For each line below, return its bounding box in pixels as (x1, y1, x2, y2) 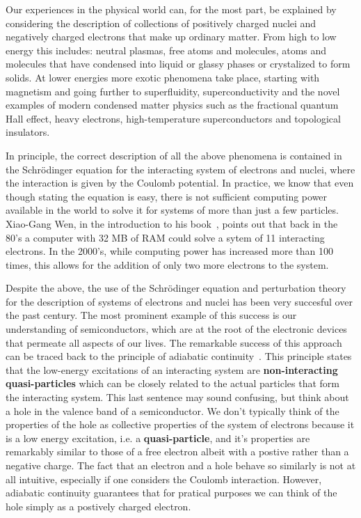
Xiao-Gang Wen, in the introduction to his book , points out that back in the (6, 216, 338, 230)
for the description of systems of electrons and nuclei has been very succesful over (6, 294, 353, 308)
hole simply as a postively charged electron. (6, 499, 191, 513)
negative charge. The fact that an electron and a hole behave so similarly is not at (6, 458, 356, 472)
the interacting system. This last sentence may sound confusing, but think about (6, 390, 349, 405)
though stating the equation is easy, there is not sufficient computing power (6, 189, 328, 203)
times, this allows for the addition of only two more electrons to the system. (6, 257, 329, 272)
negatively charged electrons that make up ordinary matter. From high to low (6, 29, 337, 44)
